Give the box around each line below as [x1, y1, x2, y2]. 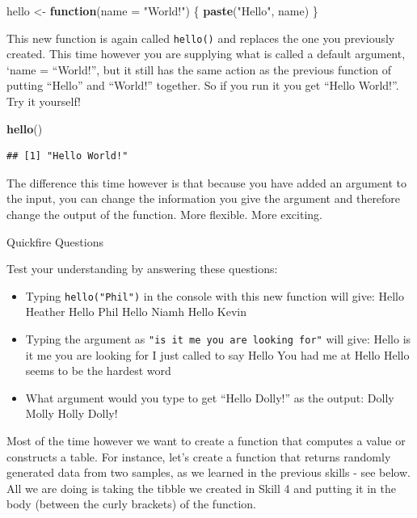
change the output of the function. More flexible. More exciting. [6, 206, 322, 222]
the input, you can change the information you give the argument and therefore [6, 190, 401, 207]
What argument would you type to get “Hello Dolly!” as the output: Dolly [25, 389, 394, 406]
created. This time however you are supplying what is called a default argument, [6, 45, 406, 62]
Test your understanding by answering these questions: [6, 260, 278, 277]
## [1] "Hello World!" [6, 150, 128, 162]
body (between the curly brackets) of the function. [6, 495, 256, 512]
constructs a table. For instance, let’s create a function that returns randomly [6, 448, 391, 465]
